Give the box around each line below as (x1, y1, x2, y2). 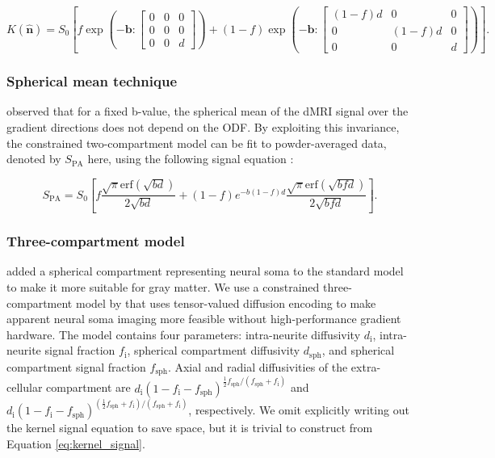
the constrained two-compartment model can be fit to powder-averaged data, (6, 134, 387, 151)
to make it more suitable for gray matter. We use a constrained (6, 278, 320, 295)
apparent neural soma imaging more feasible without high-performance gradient (6, 310, 401, 327)
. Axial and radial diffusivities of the (167, 358, 348, 375)
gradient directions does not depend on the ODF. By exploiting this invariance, (6, 118, 400, 135)
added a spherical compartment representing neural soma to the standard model (6, 263, 404, 279)
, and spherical (321, 342, 395, 359)
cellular (6, 379, 43, 396)
